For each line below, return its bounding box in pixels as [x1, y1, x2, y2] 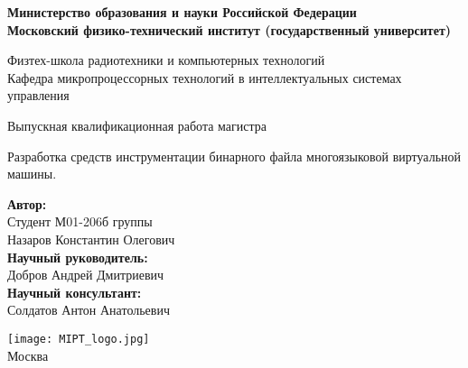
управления [7, 86, 70, 105]
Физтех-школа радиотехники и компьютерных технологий [7, 51, 325, 69]
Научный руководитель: [7, 247, 148, 266]
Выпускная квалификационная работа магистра [7, 115, 267, 134]
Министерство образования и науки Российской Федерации [7, 3, 357, 21]
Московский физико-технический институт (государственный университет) [7, 20, 452, 39]
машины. [7, 164, 57, 183]
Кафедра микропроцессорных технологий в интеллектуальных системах [7, 68, 402, 87]
